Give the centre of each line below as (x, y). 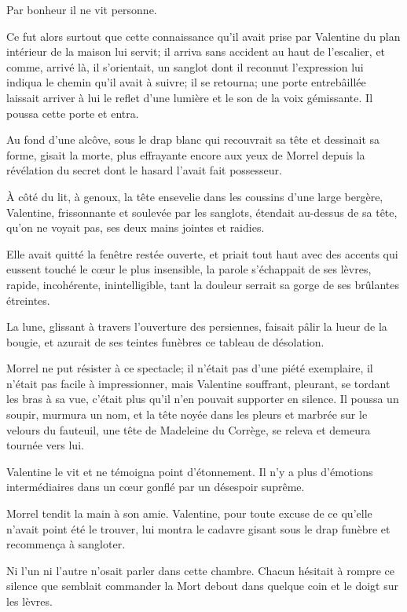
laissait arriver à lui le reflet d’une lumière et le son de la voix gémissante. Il (190, 97)
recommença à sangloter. (66, 544)
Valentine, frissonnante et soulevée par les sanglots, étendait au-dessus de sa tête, (202, 212)
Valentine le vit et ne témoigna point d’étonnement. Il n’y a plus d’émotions (190, 471)
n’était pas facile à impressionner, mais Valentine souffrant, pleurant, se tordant (198, 383)
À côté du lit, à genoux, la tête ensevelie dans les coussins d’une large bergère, (195, 196)
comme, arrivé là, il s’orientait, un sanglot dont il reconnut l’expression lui (185, 66)
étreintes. (28, 300)
